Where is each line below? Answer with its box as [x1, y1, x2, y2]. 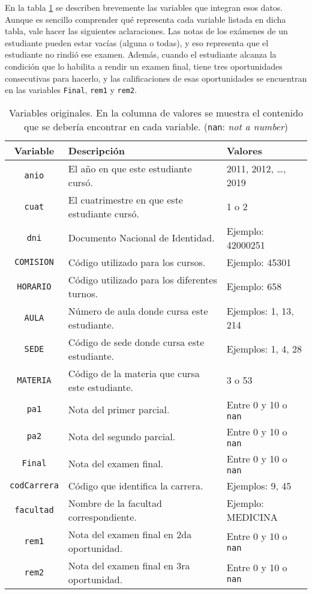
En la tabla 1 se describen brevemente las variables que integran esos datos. [5, 1, 283, 13]
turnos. [68, 286, 98, 300]
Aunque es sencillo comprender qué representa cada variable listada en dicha [5, 13, 286, 25]
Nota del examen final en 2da [68, 527, 192, 541]
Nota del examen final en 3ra [68, 558, 190, 572]
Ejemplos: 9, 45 [226, 478, 292, 492]
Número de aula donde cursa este [68, 303, 208, 318]
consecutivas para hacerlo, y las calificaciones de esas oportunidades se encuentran [5, 71, 307, 84]
